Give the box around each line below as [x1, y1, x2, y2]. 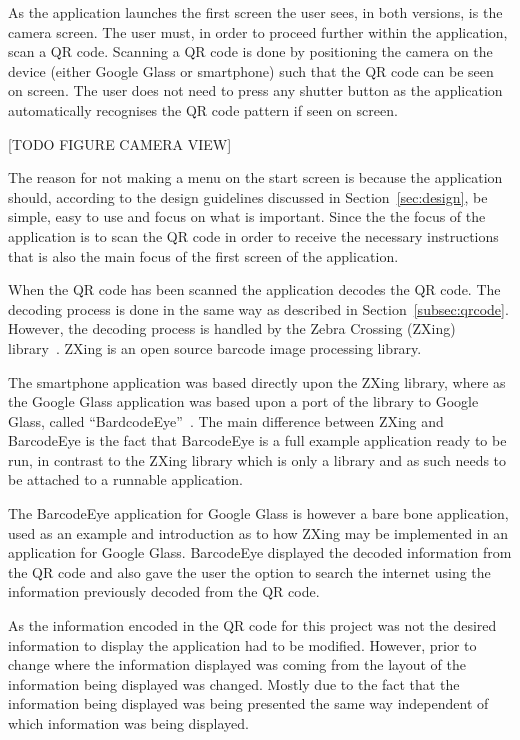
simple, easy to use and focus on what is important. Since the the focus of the [8, 206, 486, 227]
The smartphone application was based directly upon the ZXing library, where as [8, 371, 506, 392]
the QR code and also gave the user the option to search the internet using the [8, 561, 491, 582]
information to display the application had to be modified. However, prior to [8, 634, 477, 655]
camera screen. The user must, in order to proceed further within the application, [8, 21, 508, 42]
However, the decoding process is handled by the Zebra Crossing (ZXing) [8, 318, 456, 339]
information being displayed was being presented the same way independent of [8, 693, 489, 714]
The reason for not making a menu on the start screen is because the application [8, 167, 503, 188]
